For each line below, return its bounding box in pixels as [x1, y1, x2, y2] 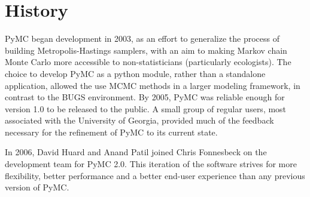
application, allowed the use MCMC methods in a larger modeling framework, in [5, 79, 300, 91]
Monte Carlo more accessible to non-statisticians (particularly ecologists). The [5, 56, 291, 68]
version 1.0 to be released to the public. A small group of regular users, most [5, 102, 287, 115]
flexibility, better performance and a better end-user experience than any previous [5, 169, 305, 181]
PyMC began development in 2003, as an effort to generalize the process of [5, 32, 280, 45]
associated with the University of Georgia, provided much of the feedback [5, 114, 274, 127]
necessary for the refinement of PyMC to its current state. [5, 125, 218, 138]
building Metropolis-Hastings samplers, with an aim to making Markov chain [5, 44, 287, 56]
